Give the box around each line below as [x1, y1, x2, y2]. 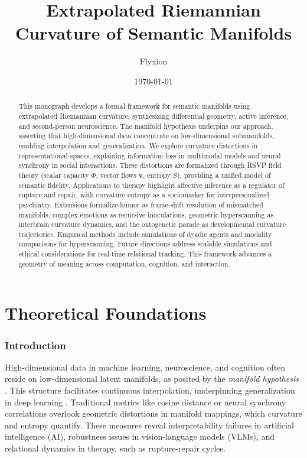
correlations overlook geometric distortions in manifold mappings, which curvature [5, 407, 302, 420]
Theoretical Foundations [5, 301, 207, 325]
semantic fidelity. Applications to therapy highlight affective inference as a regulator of [18, 180, 285, 190]
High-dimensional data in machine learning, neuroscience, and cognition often [5, 360, 286, 373]
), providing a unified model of [177, 170, 271, 180]
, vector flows [96, 170, 136, 180]
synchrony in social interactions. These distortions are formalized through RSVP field [18, 160, 282, 170]
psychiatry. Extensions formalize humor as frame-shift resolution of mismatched [18, 199, 263, 209]
